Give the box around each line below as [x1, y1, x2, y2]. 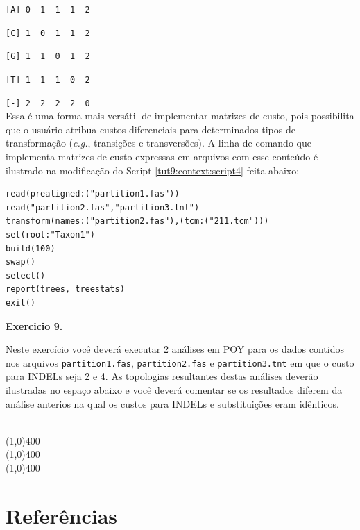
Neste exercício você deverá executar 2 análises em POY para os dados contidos [6, 342, 344, 356]
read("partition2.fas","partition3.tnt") [6, 202, 200, 213]
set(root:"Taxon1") [6, 230, 95, 240]
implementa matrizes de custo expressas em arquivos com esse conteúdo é [6, 149, 318, 164]
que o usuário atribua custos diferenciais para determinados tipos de [6, 122, 295, 136]
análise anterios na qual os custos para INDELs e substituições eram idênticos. [6, 396, 339, 411]
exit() [6, 298, 35, 308]
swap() [6, 257, 35, 267]
